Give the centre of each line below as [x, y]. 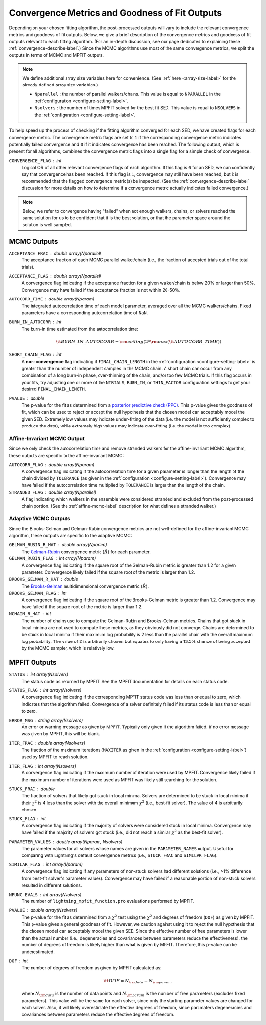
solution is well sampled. [47, 224]
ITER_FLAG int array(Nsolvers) [43, 766]
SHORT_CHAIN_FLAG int [35, 355]
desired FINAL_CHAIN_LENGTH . [54, 389]
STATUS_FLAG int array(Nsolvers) [45, 690]
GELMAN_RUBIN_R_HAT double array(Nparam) [58, 545]
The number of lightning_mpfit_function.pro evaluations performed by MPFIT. [108, 901]
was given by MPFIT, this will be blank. [61, 734]
